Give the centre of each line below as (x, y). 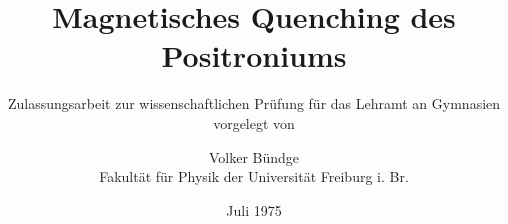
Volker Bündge (254, 156)
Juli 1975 (254, 209)
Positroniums (254, 55)
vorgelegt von (254, 122)
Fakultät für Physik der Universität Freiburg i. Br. (254, 176)
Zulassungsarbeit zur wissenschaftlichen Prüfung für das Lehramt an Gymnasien (254, 103)
